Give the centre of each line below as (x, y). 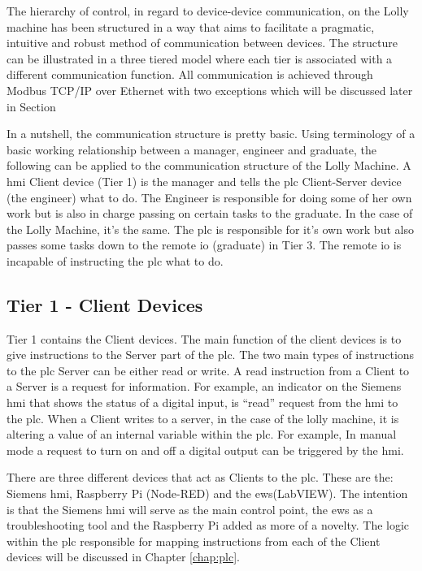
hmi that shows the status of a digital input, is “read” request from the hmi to (202, 402)
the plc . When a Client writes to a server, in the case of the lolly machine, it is (203, 418)
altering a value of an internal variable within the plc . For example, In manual (202, 434)
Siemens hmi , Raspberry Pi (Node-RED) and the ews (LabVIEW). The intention (207, 493)
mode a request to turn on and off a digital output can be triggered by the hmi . (205, 450)
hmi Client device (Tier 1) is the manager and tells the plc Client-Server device (204, 181)
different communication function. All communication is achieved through (190, 74)
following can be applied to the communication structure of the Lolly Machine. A (209, 165)
